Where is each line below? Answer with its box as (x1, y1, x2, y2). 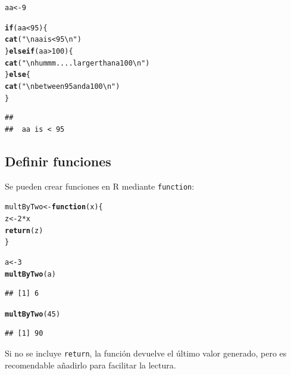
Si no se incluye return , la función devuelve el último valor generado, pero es (5, 347, 287, 359)
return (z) (5, 226, 43, 235)
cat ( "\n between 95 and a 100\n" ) (5, 82, 120, 91)
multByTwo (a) (5, 269, 56, 278)
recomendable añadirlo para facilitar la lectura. (5, 358, 176, 371)
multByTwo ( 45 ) (5, 309, 61, 318)
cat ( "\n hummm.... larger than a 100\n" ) (5, 58, 150, 67)
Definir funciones (5, 151, 111, 170)
